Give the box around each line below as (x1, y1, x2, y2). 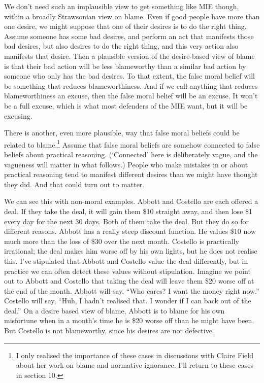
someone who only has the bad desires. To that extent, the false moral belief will (4, 71, 255, 81)
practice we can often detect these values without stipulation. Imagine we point (4, 265, 251, 276)
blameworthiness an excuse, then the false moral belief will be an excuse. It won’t (4, 90, 258, 101)
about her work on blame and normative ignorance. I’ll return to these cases (16, 360, 253, 370)
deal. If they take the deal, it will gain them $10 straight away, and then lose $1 (4, 205, 253, 216)
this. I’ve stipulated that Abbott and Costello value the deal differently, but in (4, 255, 248, 266)
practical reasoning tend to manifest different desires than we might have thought (4, 169, 258, 180)
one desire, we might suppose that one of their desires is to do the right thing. (4, 21, 247, 31)
